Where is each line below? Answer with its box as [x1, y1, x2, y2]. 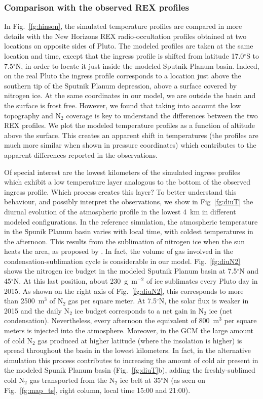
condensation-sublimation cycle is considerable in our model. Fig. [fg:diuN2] [4, 255, 241, 266]
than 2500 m [4, 295, 45, 306]
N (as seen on [163, 375, 205, 385]
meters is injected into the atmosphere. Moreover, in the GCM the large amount [4, 325, 254, 336]
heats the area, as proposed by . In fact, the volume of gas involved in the [4, 246, 233, 256]
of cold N [4, 335, 32, 345]
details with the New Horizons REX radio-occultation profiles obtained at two [4, 30, 247, 41]
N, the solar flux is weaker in [159, 295, 249, 306]
